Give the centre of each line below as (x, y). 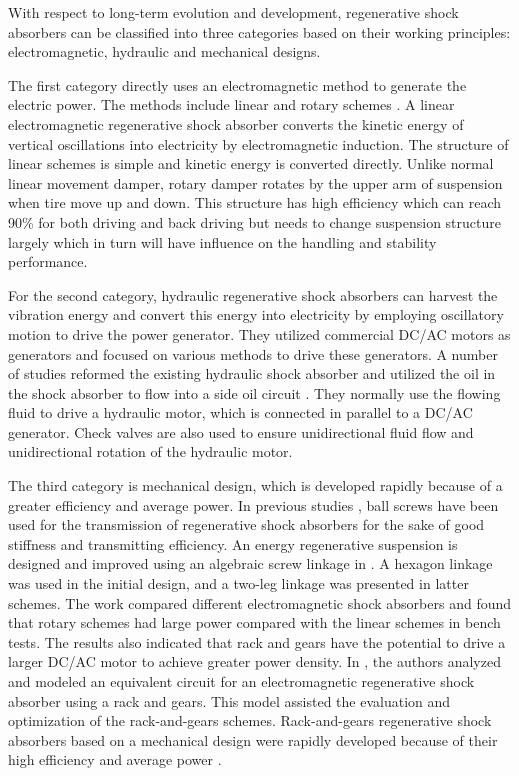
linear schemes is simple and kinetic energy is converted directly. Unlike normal (251, 163)
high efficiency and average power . (115, 759)
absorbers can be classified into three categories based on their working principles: (259, 31)
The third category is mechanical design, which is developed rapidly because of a (255, 485)
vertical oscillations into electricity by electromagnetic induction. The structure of (258, 143)
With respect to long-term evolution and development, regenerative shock (233, 12)
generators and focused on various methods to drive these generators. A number (253, 353)
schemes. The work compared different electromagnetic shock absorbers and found (260, 602)
